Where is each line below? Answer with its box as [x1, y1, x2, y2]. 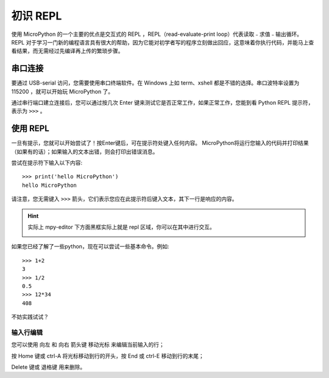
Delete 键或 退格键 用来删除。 [11, 363, 86, 371]
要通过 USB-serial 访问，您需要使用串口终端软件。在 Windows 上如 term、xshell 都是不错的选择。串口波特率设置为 [11, 79, 300, 86]
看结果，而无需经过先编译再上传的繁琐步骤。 [11, 47, 124, 55]
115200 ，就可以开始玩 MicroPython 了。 [11, 88, 114, 95]
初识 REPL [11, 9, 62, 23]
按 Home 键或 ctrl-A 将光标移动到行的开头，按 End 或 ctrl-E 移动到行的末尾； [11, 352, 204, 359]
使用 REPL [11, 124, 50, 134]
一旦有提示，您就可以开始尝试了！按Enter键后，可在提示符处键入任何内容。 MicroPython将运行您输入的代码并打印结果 [11, 139, 309, 147]
